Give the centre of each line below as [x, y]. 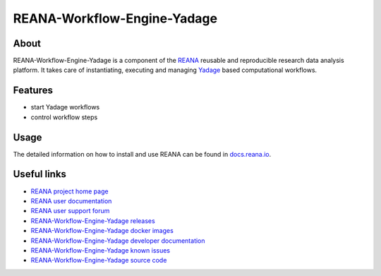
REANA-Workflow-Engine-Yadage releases [93, 221]
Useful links [40, 174]
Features [33, 91]
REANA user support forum [70, 211]
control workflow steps [64, 117]
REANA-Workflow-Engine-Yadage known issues [101, 250]
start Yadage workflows [65, 107]
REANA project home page [69, 191]
